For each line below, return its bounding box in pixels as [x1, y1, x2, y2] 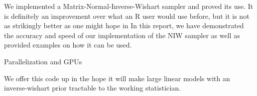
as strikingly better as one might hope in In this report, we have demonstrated [4, 20, 244, 31]
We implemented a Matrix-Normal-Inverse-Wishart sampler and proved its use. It [4, 1, 254, 11]
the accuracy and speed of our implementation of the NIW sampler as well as [4, 30, 240, 40]
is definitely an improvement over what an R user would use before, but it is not [4, 10, 250, 21]
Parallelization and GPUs [4, 56, 82, 66]
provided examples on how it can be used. [4, 40, 132, 50]
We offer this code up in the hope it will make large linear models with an [4, 73, 230, 83]
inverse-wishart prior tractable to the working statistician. [4, 83, 181, 93]
